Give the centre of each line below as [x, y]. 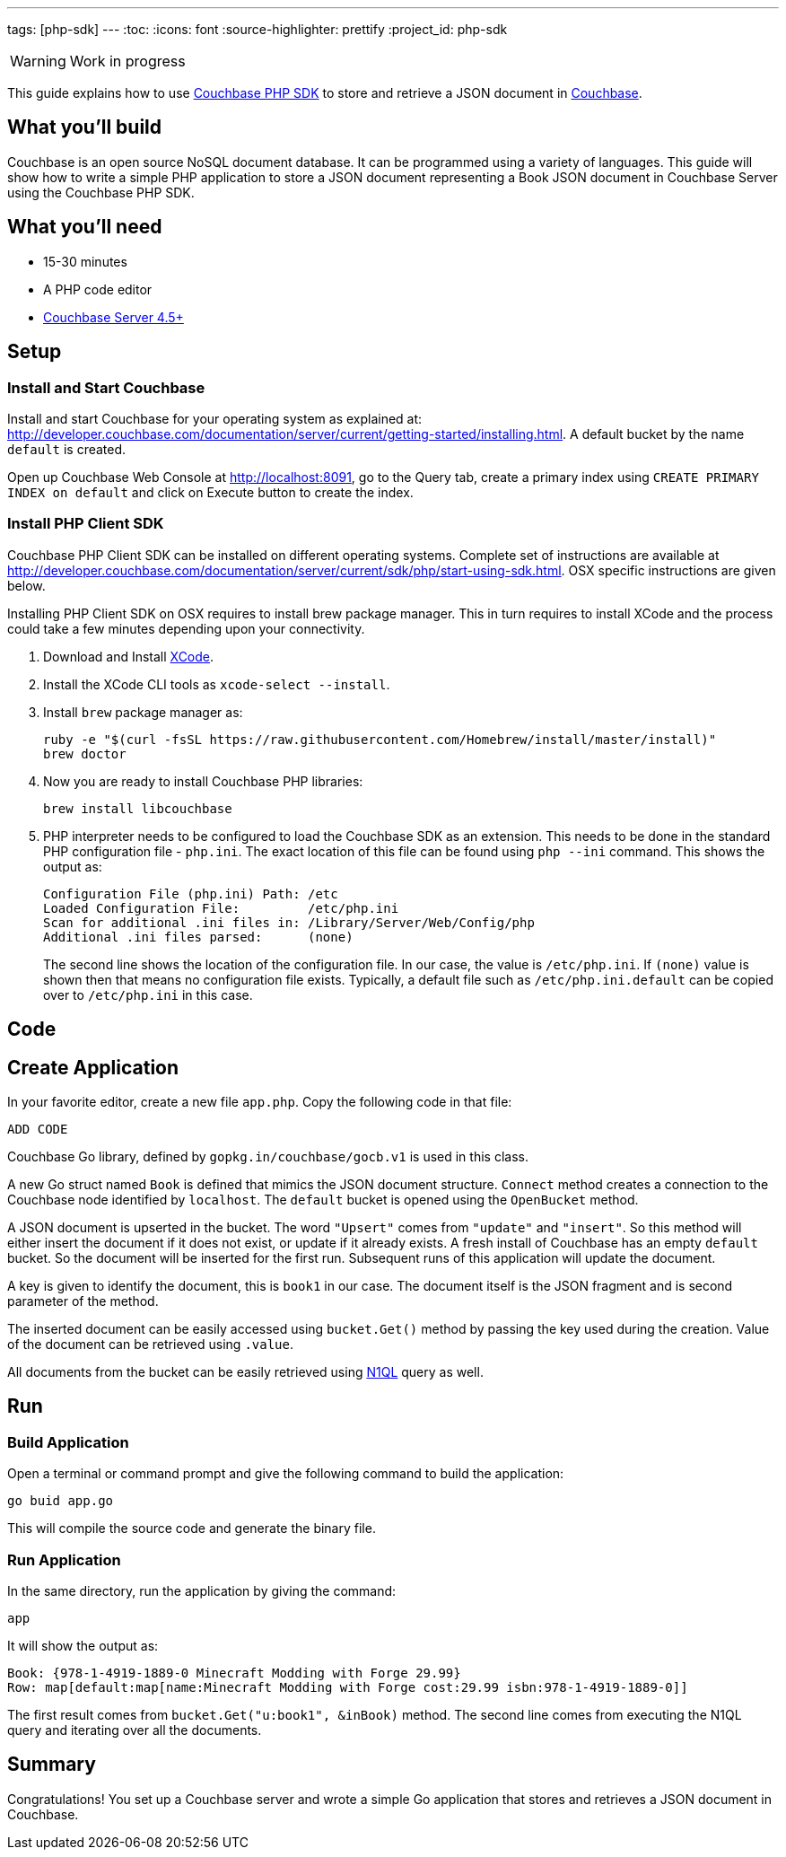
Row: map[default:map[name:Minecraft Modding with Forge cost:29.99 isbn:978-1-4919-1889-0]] [348, 1687]
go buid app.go [61, 1501]
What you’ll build [85, 127]
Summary [52, 1765]
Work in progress [127, 61]
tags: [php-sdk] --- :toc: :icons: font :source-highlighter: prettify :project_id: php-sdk [258, 29]
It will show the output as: [83, 1645]
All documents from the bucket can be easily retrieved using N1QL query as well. [245, 1371]
